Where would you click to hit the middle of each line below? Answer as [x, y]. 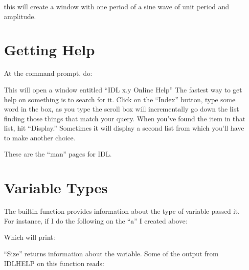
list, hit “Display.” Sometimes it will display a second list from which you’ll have [124, 128]
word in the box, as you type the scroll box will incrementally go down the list [122, 109]
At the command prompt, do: [48, 73]
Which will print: [30, 237]
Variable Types [56, 188]
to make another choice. [40, 137]
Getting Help [49, 50]
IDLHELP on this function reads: [54, 263]
